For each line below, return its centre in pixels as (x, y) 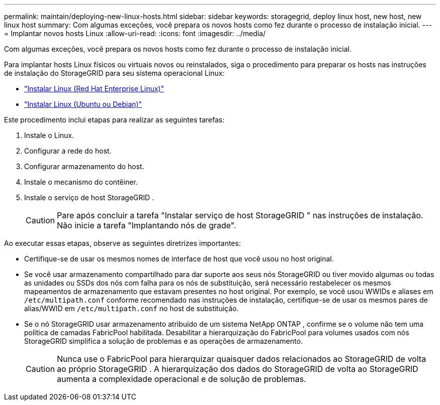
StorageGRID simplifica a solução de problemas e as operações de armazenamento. (163, 341)
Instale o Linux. (49, 135)
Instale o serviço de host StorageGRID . (89, 197)
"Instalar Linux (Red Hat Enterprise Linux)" (94, 89)
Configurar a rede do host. (68, 151)
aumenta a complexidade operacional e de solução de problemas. (182, 379)
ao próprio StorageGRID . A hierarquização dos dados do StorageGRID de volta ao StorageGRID (238, 369)
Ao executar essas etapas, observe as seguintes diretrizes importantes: (123, 243)
